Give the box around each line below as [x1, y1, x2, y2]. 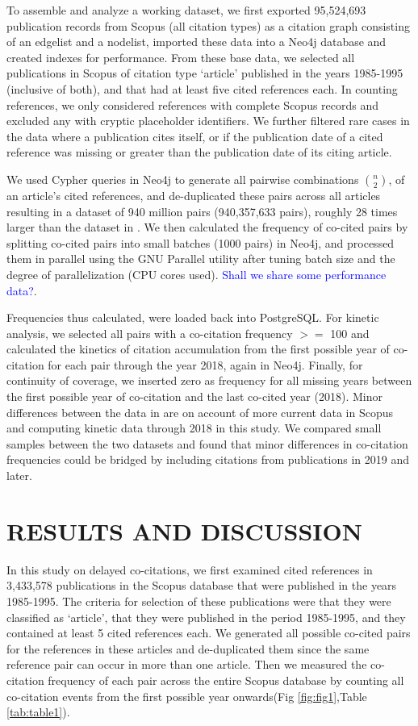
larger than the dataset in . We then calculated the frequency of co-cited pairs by [6, 219, 408, 236]
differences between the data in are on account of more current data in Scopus [6, 403, 394, 420]
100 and [330, 324, 370, 341]
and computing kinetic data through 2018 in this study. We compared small [6, 419, 382, 436]
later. [6, 467, 32, 484]
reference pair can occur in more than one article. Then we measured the [6, 656, 367, 673]
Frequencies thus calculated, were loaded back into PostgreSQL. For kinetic [6, 309, 379, 326]
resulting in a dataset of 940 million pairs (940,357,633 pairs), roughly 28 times [6, 202, 398, 219]
